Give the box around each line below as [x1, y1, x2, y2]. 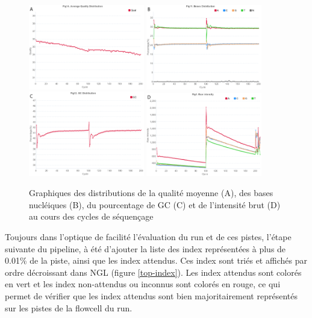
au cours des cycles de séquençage [29, 210, 154, 223]
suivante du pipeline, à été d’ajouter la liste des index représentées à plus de [5, 242, 286, 255]
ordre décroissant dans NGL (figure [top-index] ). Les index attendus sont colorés [5, 266, 302, 278]
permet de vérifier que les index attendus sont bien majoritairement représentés [5, 290, 298, 302]
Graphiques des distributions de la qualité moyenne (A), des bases [29, 186, 273, 199]
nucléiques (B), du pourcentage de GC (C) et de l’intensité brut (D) [29, 198, 281, 211]
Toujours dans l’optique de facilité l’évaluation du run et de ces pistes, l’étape [5, 231, 292, 243]
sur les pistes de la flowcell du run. [5, 301, 133, 314]
